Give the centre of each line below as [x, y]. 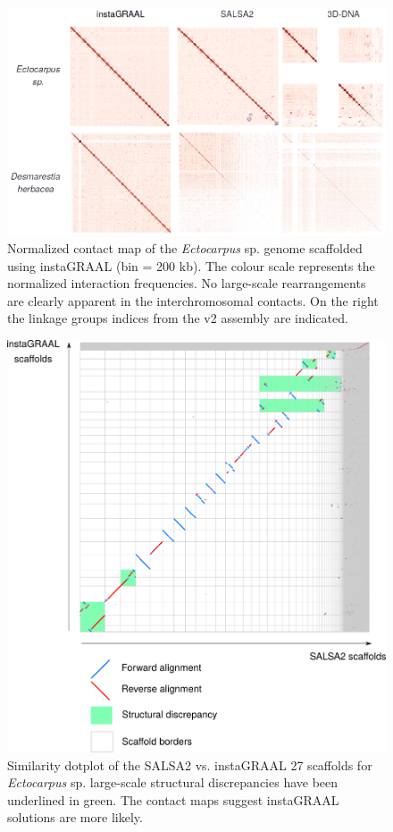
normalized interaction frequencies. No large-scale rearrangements [187, 283]
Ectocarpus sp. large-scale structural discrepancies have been [173, 782]
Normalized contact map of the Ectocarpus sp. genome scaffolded [185, 248]
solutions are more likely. [75, 817]
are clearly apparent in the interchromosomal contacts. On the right [193, 300]
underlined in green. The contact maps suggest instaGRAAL [173, 799]
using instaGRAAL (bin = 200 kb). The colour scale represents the [191, 265]
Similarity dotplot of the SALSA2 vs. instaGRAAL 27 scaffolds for [190, 764]
